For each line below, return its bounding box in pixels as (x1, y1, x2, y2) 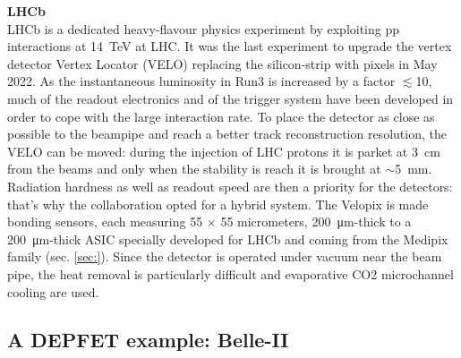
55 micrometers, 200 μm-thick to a (220, 212, 412, 231)
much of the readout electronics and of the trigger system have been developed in (7, 89, 454, 107)
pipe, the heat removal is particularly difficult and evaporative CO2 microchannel (7, 264, 454, 283)
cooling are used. (7, 282, 99, 301)
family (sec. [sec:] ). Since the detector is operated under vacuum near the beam (7, 247, 442, 266)
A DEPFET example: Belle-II (7, 326, 289, 354)
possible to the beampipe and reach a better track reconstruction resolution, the (7, 124, 447, 143)
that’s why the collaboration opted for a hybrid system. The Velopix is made (7, 194, 429, 213)
